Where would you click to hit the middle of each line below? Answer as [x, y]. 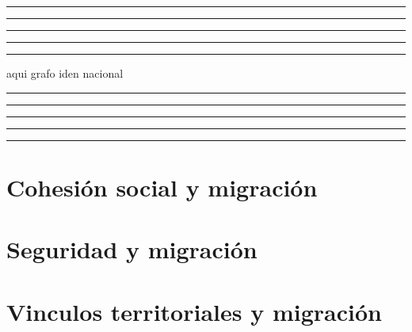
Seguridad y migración [132, 249]
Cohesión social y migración [162, 187]
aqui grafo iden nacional [65, 73]
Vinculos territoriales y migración [194, 311]
